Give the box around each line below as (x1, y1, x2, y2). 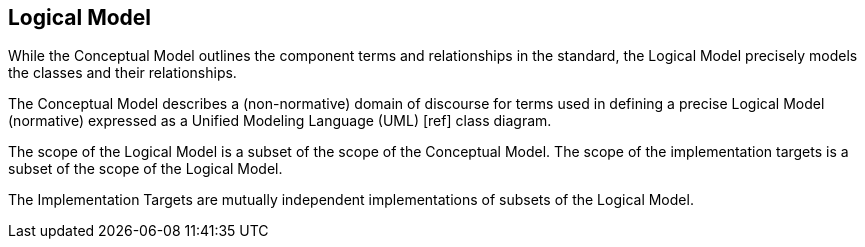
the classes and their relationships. (8, 64, 237, 82)
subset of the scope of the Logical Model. (8, 160, 283, 178)
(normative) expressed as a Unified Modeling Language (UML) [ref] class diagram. (8, 112, 552, 130)
